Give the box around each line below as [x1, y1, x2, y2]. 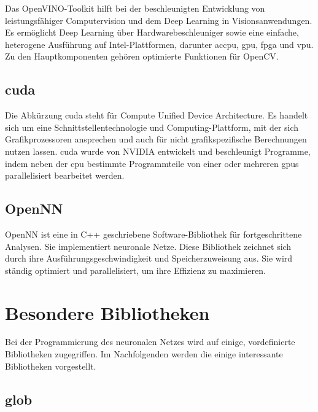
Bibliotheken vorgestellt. [5, 359, 96, 372]
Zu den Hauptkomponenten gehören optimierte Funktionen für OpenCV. [5, 50, 279, 63]
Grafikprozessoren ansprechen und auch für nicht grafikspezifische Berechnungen [5, 133, 307, 146]
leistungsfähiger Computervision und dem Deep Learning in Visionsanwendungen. [5, 14, 312, 26]
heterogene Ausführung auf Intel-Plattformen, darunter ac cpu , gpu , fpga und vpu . [5, 37, 314, 50]
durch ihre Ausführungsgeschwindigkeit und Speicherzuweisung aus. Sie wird [5, 252, 293, 265]
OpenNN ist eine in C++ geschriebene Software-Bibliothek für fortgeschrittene [5, 227, 302, 240]
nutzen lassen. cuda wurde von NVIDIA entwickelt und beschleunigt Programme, [5, 144, 311, 157]
